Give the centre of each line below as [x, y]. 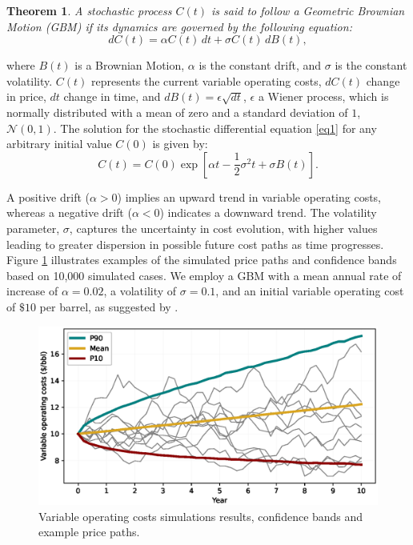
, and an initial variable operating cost [310, 291]
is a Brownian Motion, [130, 65]
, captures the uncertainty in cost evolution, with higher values [223, 228]
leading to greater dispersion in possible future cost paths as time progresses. [195, 244]
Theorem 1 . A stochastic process [89, 10]
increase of [32, 291]
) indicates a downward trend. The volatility [268, 212]
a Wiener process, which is [323, 96]
